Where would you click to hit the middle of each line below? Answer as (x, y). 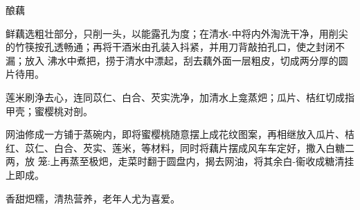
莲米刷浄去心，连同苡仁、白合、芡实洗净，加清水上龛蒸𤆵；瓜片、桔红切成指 (180, 97)
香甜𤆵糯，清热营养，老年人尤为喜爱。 (93, 198)
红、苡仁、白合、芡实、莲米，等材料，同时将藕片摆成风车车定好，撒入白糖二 (180, 147)
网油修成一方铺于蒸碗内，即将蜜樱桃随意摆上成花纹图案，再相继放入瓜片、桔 (180, 134)
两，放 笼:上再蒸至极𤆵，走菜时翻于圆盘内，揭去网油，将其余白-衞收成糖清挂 (180, 161)
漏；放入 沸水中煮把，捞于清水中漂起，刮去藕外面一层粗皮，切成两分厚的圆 (177, 60)
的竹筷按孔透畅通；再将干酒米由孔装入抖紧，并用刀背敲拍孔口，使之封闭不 (175, 47)
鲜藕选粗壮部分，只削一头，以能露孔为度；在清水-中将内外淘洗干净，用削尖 (177, 33)
